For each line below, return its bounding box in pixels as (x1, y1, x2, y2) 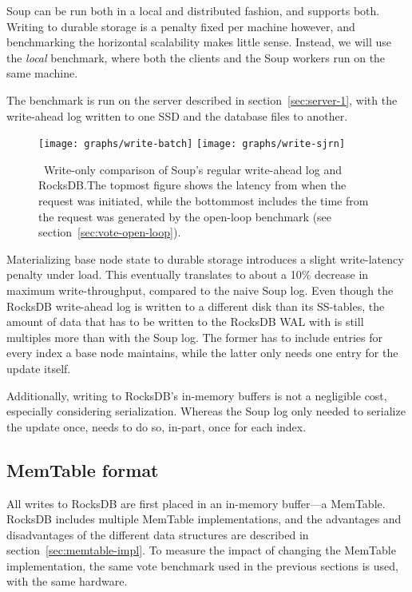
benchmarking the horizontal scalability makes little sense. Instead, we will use (6, 34, 391, 50)
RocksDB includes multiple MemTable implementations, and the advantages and (6, 511, 402, 527)
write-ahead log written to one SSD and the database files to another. (6, 107, 348, 124)
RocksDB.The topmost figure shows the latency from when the (38, 177, 347, 193)
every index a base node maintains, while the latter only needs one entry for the (6, 344, 398, 361)
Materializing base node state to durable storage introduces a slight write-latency (6, 250, 404, 267)
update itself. (6, 360, 71, 376)
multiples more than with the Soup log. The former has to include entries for (6, 328, 382, 345)
